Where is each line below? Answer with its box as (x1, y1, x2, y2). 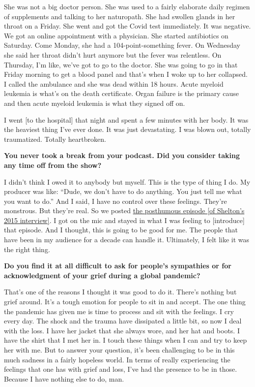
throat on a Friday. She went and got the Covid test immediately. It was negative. (4, 21, 251, 31)
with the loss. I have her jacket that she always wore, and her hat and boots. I (4, 325, 240, 335)
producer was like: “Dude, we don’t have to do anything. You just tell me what (4, 186, 242, 196)
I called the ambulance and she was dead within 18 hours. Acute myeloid (4, 78, 224, 89)
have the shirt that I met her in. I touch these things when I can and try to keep (4, 335, 247, 345)
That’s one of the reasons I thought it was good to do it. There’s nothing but (4, 287, 237, 297)
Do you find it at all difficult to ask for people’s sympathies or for (4, 260, 231, 271)
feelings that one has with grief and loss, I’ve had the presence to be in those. (4, 364, 237, 374)
